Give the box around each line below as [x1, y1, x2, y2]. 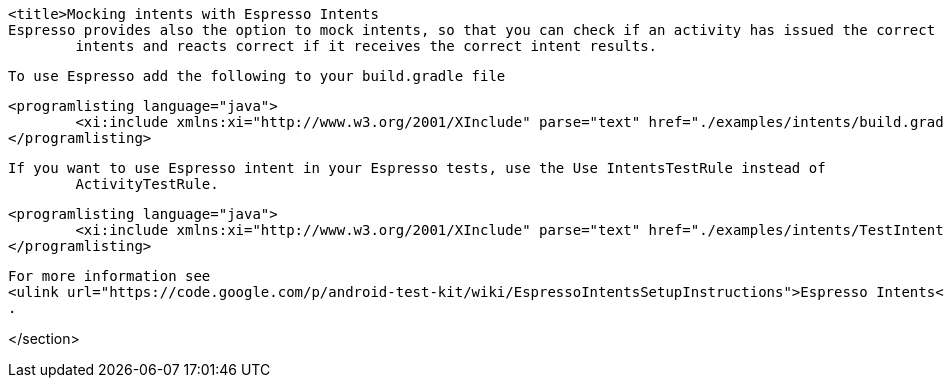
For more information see [8, 268, 211, 284]
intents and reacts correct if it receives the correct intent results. [75, 38, 658, 54]
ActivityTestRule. [75, 176, 219, 192]
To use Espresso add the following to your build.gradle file [8, 68, 506, 84]
